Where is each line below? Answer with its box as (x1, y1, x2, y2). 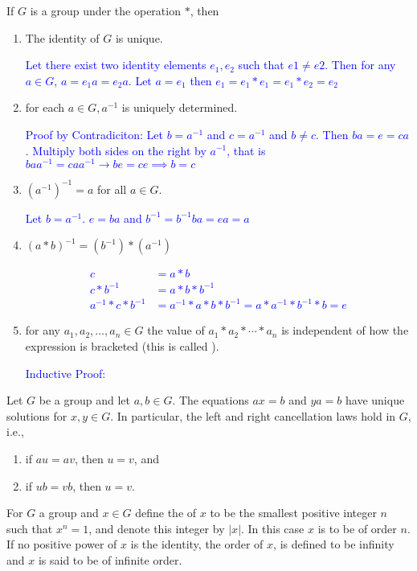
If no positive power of (6, 536, 117, 553)
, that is (227, 142, 266, 158)
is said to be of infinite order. (38, 551, 182, 568)
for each (25, 99, 65, 116)
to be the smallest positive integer (210, 504, 377, 521)
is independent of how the (281, 322, 409, 339)
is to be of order (317, 520, 397, 536)
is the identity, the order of (130, 536, 264, 553)
